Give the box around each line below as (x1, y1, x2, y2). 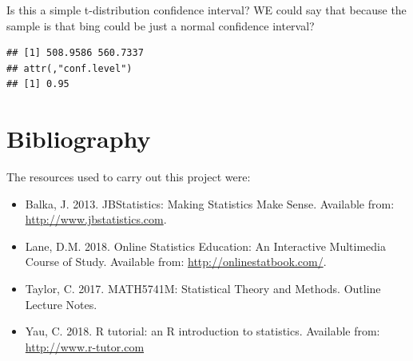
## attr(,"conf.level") (6, 62, 133, 74)
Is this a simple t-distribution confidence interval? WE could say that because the (6, 2, 407, 18)
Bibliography (6, 122, 151, 155)
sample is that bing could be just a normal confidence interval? (6, 17, 315, 34)
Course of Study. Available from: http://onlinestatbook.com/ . (25, 253, 327, 270)
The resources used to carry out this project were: (6, 169, 251, 185)
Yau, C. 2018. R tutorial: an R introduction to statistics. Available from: (25, 323, 380, 339)
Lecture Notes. (25, 296, 97, 312)
